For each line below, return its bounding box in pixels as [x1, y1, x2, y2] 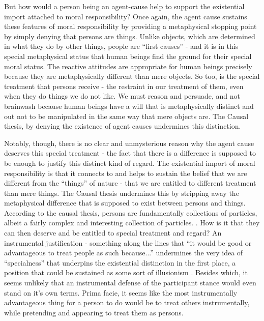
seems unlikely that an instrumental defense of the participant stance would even [4, 277, 256, 288]
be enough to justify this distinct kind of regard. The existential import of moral [4, 157, 255, 168]
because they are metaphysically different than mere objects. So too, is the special [4, 71, 260, 81]
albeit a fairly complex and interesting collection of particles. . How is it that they [4, 217, 260, 228]
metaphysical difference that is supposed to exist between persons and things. [4, 197, 246, 208]
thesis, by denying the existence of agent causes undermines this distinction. [4, 121, 241, 131]
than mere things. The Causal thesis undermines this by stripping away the [4, 187, 239, 198]
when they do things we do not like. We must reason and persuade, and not [4, 91, 240, 101]
